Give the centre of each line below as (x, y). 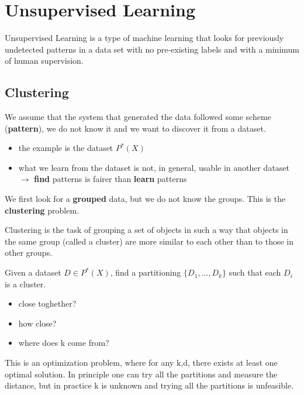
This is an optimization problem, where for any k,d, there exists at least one (141, 363)
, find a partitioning (146, 272)
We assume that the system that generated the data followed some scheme (138, 117)
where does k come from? (64, 343)
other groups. (29, 253)
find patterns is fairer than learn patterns (110, 179)
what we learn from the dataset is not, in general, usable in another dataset (154, 167)
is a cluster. (25, 284)
